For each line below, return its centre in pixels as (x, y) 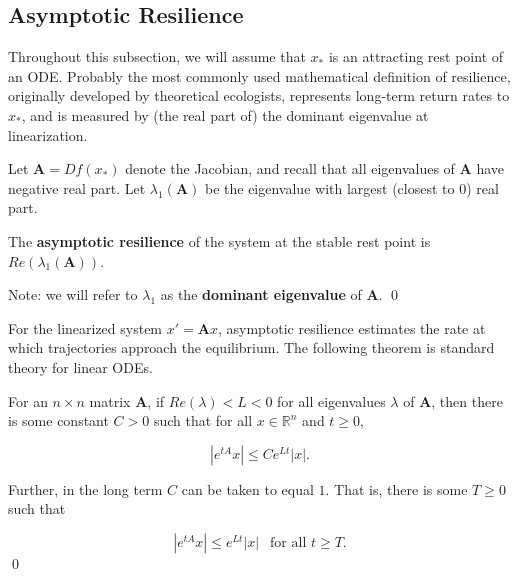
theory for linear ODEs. (80, 366)
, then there (467, 400)
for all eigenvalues (331, 400)
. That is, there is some (396, 488)
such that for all (203, 420)
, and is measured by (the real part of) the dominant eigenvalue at (225, 114)
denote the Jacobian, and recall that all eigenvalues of (290, 168)
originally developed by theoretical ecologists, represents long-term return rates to (259, 95)
